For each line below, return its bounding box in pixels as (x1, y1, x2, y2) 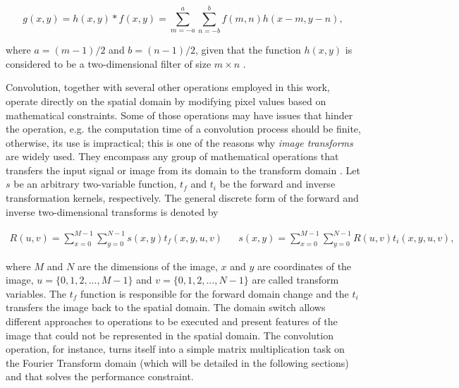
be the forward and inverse (219, 176, 336, 191)
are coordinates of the (257, 258, 352, 273)
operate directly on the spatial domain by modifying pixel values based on (6, 93, 326, 108)
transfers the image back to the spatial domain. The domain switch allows (6, 300, 326, 315)
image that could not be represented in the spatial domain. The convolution (6, 327, 333, 342)
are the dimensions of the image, (77, 258, 218, 273)
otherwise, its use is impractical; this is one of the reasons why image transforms (6, 135, 353, 150)
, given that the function (195, 42, 301, 57)
